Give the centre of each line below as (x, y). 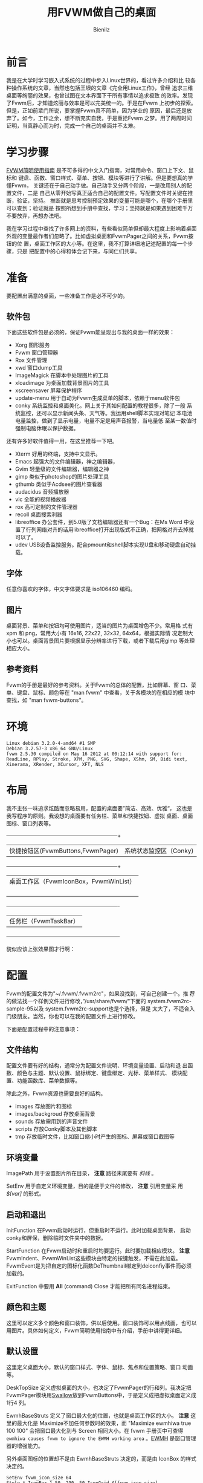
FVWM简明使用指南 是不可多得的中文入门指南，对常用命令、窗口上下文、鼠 (100, 170)
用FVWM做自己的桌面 (101, 12)
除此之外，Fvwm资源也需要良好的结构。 (56, 1093)
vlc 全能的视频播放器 (41, 499)
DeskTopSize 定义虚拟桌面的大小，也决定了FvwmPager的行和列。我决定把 (99, 1387)
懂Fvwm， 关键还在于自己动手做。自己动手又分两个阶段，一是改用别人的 (97, 185)
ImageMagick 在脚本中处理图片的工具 (62, 375)
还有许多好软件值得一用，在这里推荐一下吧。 (62, 441)
